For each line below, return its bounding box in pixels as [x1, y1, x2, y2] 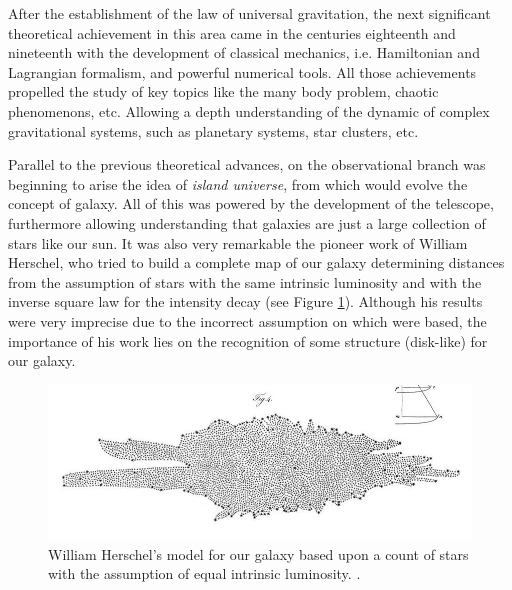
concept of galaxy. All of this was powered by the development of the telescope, [8, 193, 494, 214]
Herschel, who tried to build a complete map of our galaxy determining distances [8, 252, 505, 273]
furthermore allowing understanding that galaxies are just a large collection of [8, 212, 486, 233]
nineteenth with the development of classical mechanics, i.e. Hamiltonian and [8, 42, 480, 63]
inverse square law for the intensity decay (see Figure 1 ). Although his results [8, 291, 483, 312]
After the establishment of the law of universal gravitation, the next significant [8, 3, 491, 23]
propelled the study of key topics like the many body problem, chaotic [8, 81, 439, 102]
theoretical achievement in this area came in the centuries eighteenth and [8, 22, 456, 43]
